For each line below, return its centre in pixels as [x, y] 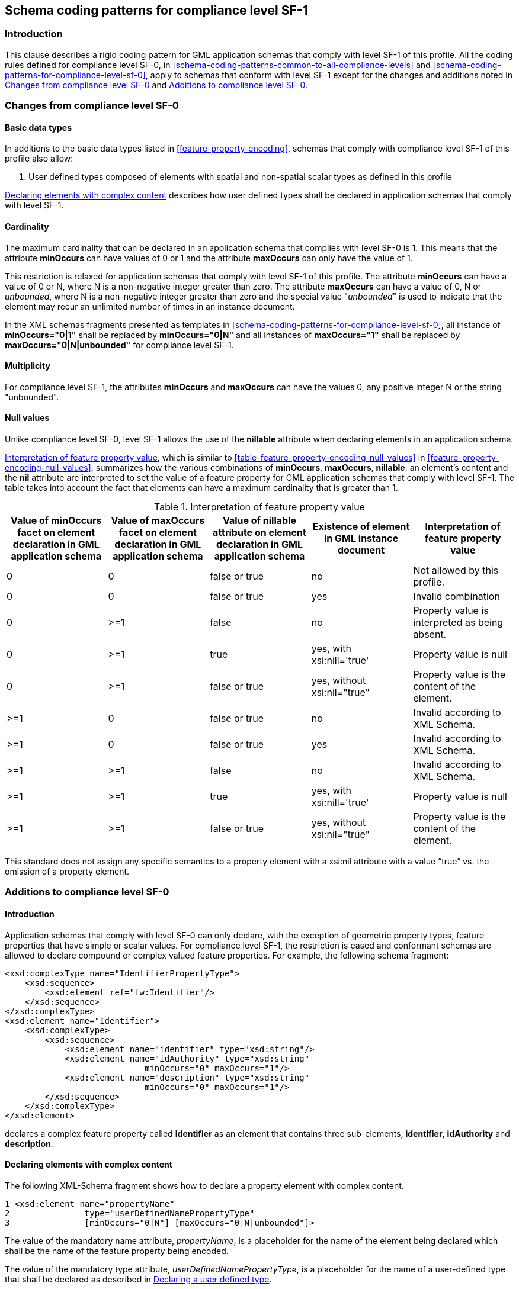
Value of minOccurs [56, 521]
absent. [430, 634]
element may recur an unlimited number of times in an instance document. [150, 306]
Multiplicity [28, 366]
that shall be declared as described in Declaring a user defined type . [138, 1279]
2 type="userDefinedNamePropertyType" [130, 1213]
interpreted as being [458, 623]
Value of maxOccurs [158, 521]
